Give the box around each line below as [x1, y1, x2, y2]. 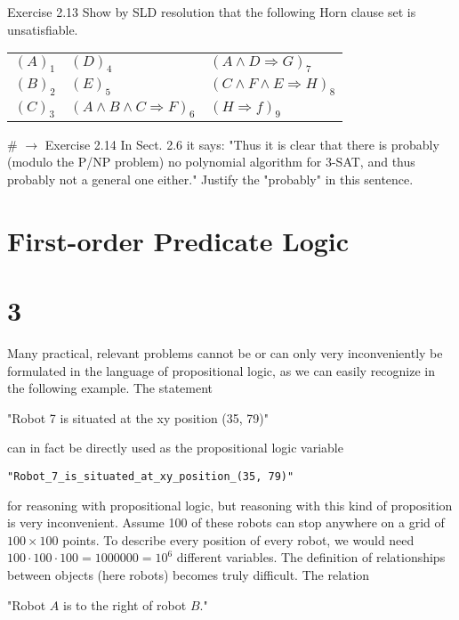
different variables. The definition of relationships [176, 548, 446, 567]
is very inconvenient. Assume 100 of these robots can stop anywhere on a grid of [7, 513, 445, 532]
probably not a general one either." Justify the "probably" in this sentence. [7, 169, 414, 188]
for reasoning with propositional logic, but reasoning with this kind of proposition [7, 495, 453, 514]
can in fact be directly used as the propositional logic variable [7, 438, 343, 457]
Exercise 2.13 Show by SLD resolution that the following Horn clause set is [7, 3, 416, 20]
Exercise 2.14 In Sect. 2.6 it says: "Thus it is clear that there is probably [44, 135, 439, 153]
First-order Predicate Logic [7, 222, 350, 258]
